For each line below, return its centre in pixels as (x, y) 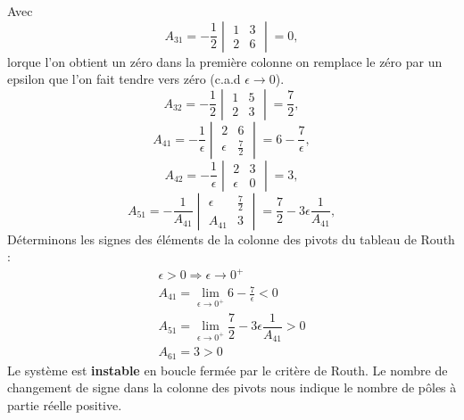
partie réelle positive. (65, 405)
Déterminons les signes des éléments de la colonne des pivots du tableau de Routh (231, 239)
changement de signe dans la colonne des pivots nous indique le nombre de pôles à (232, 387)
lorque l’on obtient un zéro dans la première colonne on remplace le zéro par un (225, 61)
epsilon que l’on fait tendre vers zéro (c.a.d (124, 79)
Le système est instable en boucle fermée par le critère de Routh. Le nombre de (228, 370)
